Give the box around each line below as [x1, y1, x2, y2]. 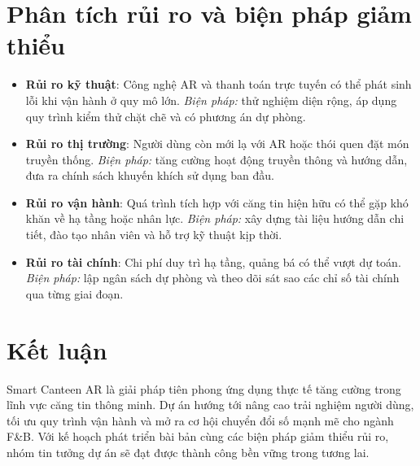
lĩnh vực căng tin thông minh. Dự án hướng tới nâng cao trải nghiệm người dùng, [7, 396, 414, 413]
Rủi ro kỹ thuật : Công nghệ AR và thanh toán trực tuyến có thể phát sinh [25, 76, 412, 93]
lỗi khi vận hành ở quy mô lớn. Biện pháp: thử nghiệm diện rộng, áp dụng [25, 91, 397, 108]
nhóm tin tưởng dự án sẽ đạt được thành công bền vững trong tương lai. [7, 443, 370, 460]
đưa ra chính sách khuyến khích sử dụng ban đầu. [25, 167, 274, 184]
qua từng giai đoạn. [25, 285, 124, 302]
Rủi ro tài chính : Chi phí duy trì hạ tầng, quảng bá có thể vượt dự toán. [25, 253, 401, 270]
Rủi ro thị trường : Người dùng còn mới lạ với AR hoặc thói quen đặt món [25, 135, 409, 152]
